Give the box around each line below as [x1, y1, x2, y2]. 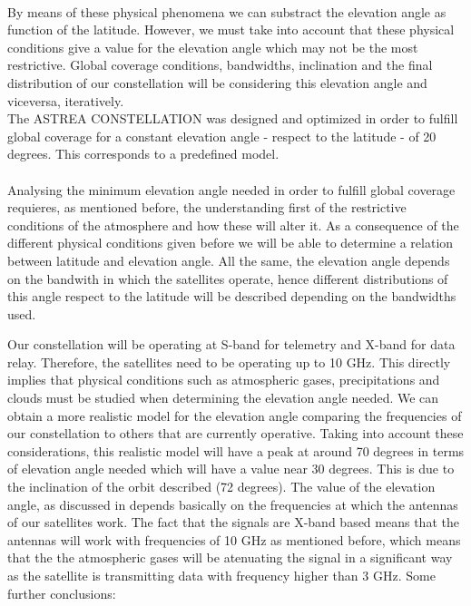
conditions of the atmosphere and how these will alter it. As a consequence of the [7, 215, 459, 234]
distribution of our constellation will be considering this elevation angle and [7, 73, 427, 92]
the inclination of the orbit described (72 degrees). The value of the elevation [7, 477, 436, 496]
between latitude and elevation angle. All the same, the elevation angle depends [7, 250, 450, 269]
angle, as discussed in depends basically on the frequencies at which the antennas [7, 494, 458, 513]
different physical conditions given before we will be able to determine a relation [7, 233, 454, 252]
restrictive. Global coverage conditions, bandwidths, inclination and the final [7, 55, 433, 74]
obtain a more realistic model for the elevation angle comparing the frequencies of [7, 406, 462, 425]
